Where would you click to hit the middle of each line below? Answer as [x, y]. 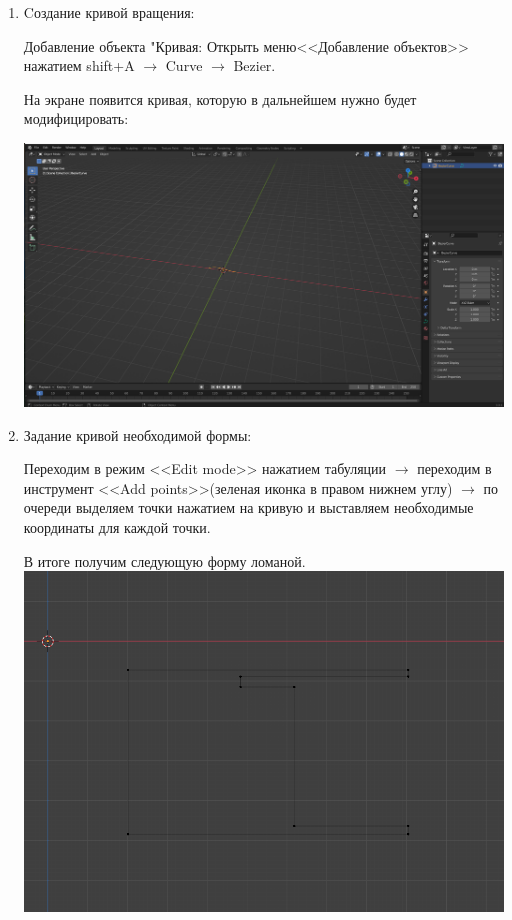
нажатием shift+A [79, 65]
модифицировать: [76, 118]
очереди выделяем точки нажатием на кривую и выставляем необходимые [248, 507]
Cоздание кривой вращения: [109, 12]
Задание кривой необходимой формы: [137, 434]
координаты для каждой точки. [117, 526]
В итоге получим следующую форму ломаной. [164, 560]
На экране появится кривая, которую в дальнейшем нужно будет [220, 98]
